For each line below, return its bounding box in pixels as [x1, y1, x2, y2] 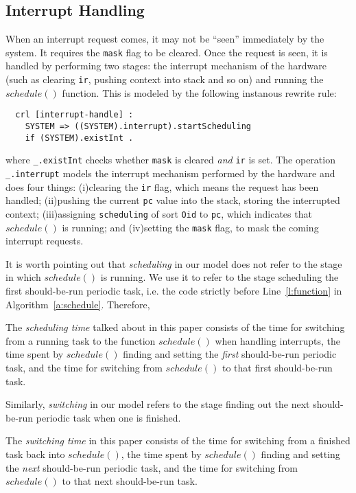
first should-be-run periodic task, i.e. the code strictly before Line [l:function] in [5, 283, 342, 297]
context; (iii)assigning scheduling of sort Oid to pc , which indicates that [5, 206, 312, 220]
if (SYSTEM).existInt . [25, 133, 134, 143]
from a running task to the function [5, 333, 156, 347]
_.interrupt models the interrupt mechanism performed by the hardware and [5, 165, 335, 180]
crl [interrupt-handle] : [15, 110, 134, 120]
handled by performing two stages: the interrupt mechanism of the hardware [5, 58, 327, 73]
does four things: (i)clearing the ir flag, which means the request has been [5, 179, 319, 194]
